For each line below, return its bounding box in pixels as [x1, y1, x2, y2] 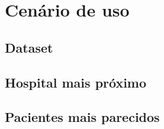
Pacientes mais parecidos [5, 108, 160, 126]
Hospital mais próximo [5, 73, 147, 91]
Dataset [5, 38, 53, 56]
